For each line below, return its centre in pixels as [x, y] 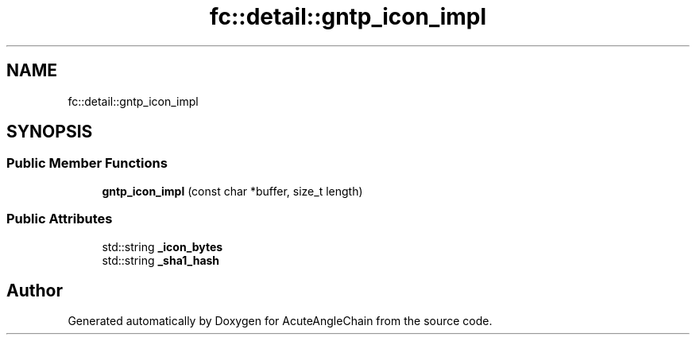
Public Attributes [60, 219]
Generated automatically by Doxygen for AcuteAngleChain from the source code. [280, 321]
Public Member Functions [87, 163]
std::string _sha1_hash [161, 260]
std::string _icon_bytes [162, 246]
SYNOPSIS [50, 132]
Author [35, 290]
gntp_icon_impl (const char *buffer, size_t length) [232, 191]
